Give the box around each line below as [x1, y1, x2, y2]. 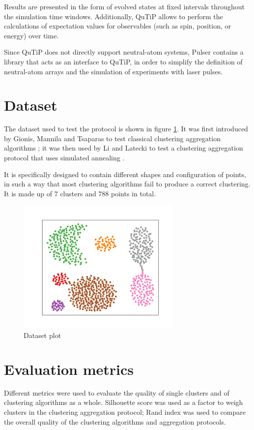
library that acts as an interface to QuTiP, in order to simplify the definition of [4, 56, 243, 66]
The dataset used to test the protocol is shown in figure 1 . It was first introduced [4, 123, 248, 134]
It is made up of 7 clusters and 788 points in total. [4, 188, 156, 198]
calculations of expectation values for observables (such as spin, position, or [4, 21, 231, 31]
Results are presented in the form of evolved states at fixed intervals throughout [4, 1, 245, 11]
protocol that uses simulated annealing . [4, 153, 125, 163]
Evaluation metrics [4, 359, 134, 379]
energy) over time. [4, 30, 59, 40]
